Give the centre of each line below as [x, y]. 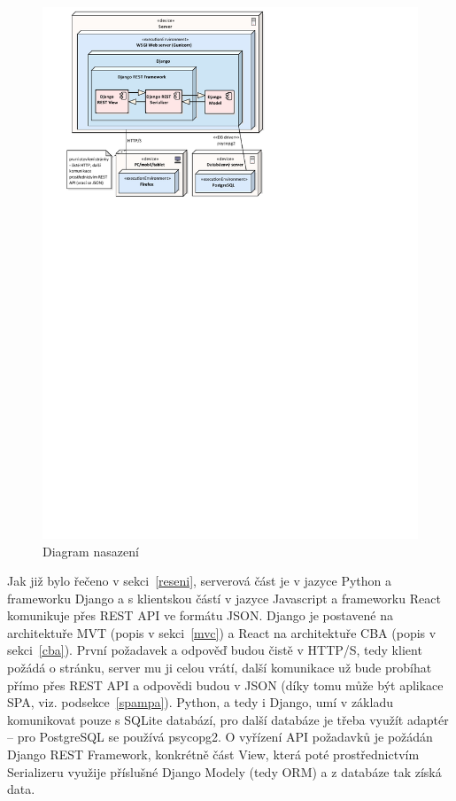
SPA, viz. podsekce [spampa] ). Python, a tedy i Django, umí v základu [200, 702]
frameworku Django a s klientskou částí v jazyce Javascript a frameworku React [224, 598]
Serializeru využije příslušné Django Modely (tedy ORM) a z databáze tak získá [224, 771]
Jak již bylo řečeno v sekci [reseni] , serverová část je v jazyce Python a [200, 581]
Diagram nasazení [91, 551]
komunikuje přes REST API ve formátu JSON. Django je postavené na [201, 615]
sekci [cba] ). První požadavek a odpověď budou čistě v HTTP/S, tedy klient [215, 650]
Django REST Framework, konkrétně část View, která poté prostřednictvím [213, 754]
